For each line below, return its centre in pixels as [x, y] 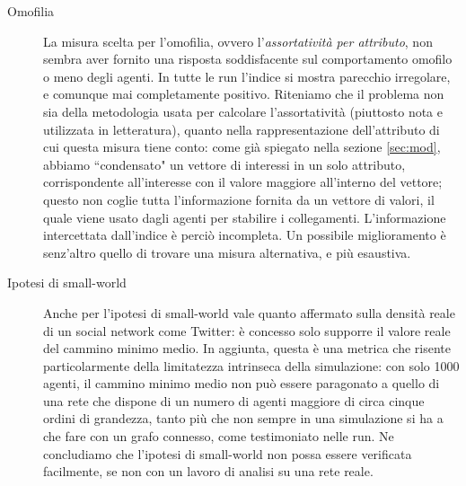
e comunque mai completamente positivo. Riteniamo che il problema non [244, 94]
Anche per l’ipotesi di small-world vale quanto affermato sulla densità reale [249, 312]
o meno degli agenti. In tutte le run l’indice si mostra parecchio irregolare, [247, 76]
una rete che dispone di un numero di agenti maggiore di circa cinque [234, 400]
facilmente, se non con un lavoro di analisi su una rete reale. [208, 471]
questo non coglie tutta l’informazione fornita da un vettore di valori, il [239, 199]
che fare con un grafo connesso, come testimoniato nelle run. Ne [219, 436]
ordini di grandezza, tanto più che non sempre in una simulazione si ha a [243, 418]
